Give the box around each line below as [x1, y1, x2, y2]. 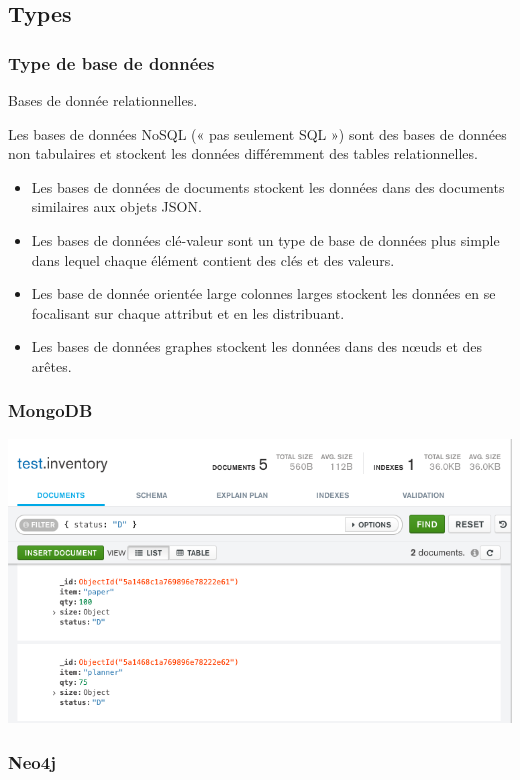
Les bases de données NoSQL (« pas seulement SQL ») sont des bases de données [8, 123, 507, 144]
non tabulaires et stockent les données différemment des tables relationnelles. [8, 143, 478, 164]
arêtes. [31, 355, 72, 376]
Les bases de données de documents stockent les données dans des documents [31, 176, 505, 197]
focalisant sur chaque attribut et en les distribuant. [31, 302, 345, 323]
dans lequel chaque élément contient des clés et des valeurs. [31, 249, 395, 270]
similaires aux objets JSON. [31, 196, 202, 217]
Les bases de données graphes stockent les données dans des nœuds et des [31, 336, 483, 357]
